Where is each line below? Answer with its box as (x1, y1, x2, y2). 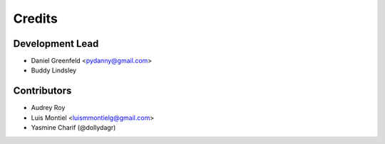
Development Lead (13, 38, 99, 50)
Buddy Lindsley (31, 66, 77, 74)
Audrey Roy (31, 104, 66, 112)
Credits (13, 11, 58, 26)
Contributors (13, 85, 72, 97)
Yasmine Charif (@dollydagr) (31, 123, 116, 132)
